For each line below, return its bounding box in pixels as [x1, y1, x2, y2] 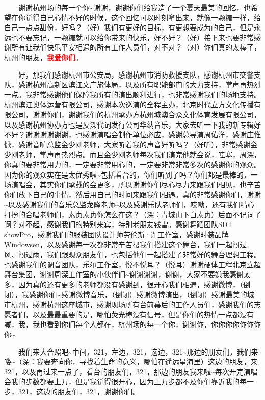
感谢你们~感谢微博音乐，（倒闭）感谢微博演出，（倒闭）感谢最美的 [29, 289, 247, 299]
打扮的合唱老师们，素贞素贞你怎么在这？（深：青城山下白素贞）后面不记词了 [4, 209, 261, 219]
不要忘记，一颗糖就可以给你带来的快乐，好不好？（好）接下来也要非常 [18, 32, 254, 42]
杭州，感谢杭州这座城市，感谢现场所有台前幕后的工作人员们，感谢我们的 [11, 299, 254, 310]
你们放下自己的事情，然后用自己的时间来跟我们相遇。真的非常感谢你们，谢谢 [4, 189, 261, 199]
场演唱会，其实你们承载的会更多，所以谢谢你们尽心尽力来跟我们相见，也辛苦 [4, 179, 261, 190]
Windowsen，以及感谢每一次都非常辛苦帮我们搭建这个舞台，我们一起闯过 [4, 239, 247, 249]
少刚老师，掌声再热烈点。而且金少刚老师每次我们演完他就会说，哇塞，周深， [4, 149, 261, 160]
